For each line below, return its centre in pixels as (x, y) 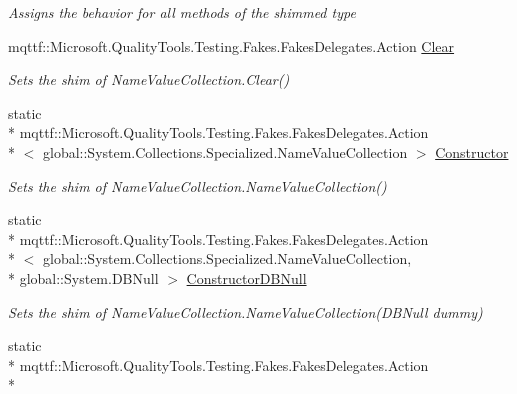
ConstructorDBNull (246, 277)
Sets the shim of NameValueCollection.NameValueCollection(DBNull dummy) (245, 311)
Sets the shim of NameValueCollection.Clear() (149, 79)
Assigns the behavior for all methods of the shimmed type (182, 12)
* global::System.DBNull (83, 277)
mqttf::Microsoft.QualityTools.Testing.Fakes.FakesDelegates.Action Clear (231, 45)
